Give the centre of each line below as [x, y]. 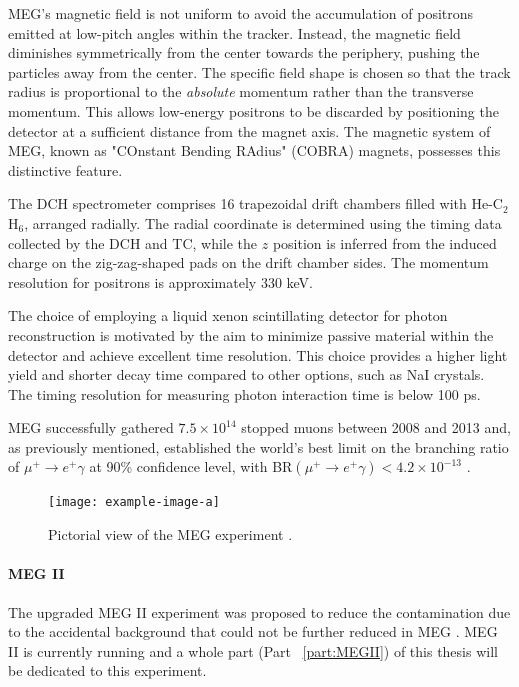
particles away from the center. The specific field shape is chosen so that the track [259, 71]
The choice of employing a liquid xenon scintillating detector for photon [228, 315]
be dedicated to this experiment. [107, 670]
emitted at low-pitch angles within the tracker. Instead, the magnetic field [234, 32]
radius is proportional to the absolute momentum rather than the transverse [241, 91]
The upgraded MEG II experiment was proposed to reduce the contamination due [259, 611]
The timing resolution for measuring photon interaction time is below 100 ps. [244, 393]
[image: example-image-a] [134, 502]
